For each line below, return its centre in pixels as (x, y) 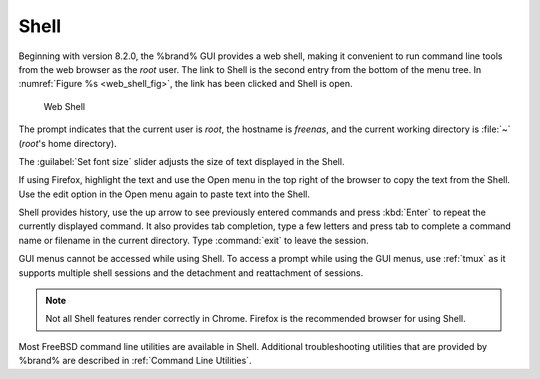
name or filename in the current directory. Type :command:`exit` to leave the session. (193, 240)
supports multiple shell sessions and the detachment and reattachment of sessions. (191, 272)
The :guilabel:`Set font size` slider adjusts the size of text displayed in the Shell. (181, 161)
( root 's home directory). (67, 143)
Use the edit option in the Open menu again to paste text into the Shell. (164, 194)
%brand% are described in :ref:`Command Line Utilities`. (135, 361)
